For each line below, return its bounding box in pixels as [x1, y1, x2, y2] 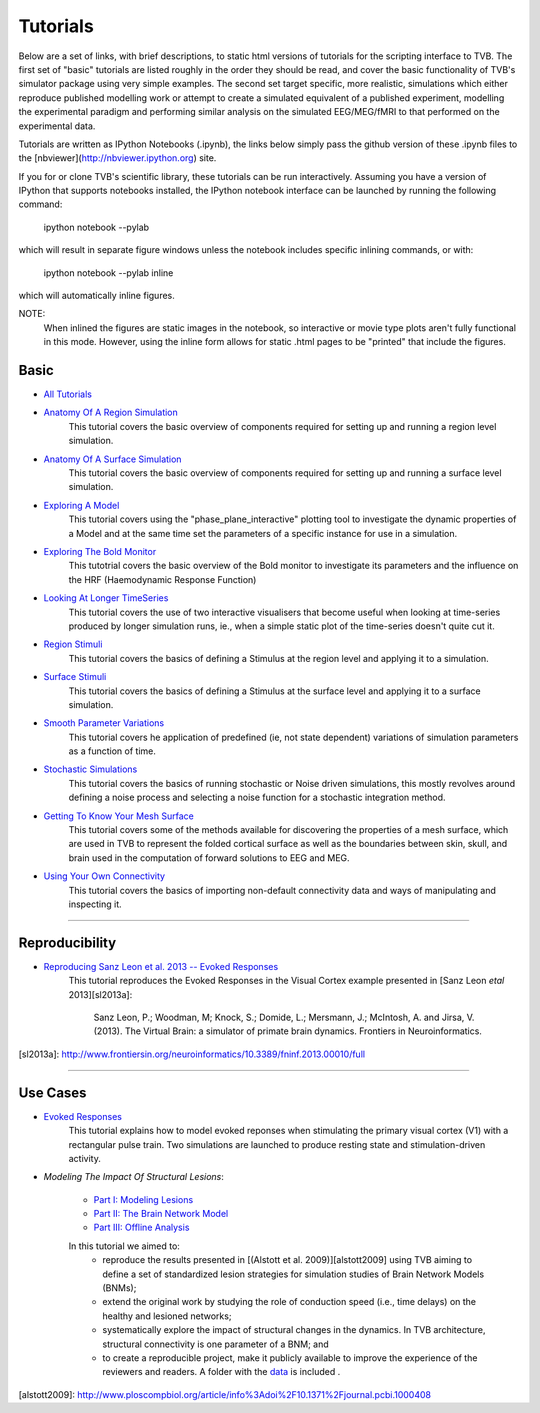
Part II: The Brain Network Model [93, 1208, 229, 1220]
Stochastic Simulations [43, 763, 138, 775]
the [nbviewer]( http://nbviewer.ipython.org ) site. [18, 152, 217, 164]
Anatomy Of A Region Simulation [43, 406, 179, 419]
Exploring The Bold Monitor [43, 546, 157, 557]
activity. [68, 1152, 102, 1164]
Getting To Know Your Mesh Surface [43, 810, 194, 822]
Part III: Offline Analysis [93, 1221, 190, 1234]
